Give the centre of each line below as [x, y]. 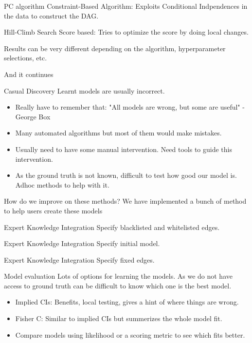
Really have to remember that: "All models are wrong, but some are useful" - [130, 107]
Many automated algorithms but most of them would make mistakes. [118, 133]
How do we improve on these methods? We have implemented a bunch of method [125, 201]
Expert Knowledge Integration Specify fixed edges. [79, 259]
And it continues [29, 74]
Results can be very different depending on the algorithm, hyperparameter [115, 48]
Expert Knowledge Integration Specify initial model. [82, 243]
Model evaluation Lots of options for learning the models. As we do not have [118, 276]
